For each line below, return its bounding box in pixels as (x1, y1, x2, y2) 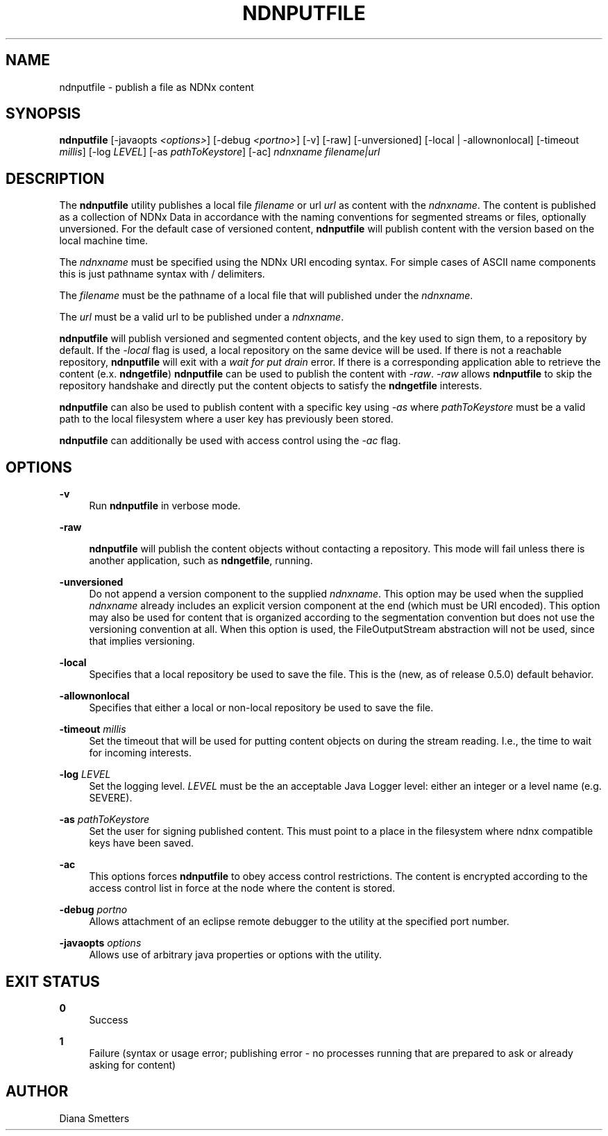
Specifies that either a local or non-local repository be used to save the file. (89, 702, 434, 714)
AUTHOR (6, 1083, 69, 1101)
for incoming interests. (89, 747, 192, 759)
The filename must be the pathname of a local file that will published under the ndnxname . (59, 289, 473, 302)
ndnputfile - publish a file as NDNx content (59, 80, 254, 93)
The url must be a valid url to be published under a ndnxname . (59, 311, 344, 323)
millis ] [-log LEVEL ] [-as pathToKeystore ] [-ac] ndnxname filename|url (59, 146, 380, 158)
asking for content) (89, 1058, 176, 1071)
